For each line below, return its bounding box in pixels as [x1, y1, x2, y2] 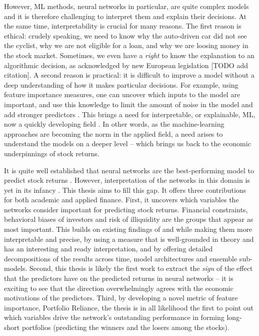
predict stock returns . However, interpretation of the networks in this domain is [4, 175, 250, 185]
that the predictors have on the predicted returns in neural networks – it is [4, 273, 233, 283]
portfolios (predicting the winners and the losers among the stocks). [21, 322, 229, 332]
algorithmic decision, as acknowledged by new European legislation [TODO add [4, 60, 248, 70]
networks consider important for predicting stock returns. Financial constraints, [4, 204, 248, 214]
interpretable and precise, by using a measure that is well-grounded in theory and [4, 233, 254, 244]
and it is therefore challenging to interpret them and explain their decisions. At [4, 11, 247, 21]
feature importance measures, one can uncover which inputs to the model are [4, 89, 240, 100]
